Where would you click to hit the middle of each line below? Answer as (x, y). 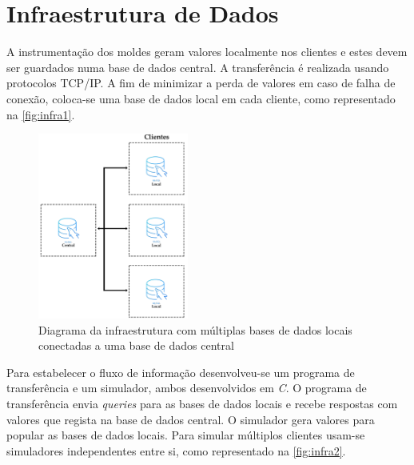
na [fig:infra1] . (41, 114)
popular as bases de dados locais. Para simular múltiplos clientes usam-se (186, 435)
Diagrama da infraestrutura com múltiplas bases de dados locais (195, 329)
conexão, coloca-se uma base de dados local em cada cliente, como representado (201, 98)
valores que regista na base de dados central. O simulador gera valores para (191, 419)
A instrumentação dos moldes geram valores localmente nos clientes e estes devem (207, 52)
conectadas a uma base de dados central (136, 345)
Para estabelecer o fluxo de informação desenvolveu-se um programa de (181, 372)
